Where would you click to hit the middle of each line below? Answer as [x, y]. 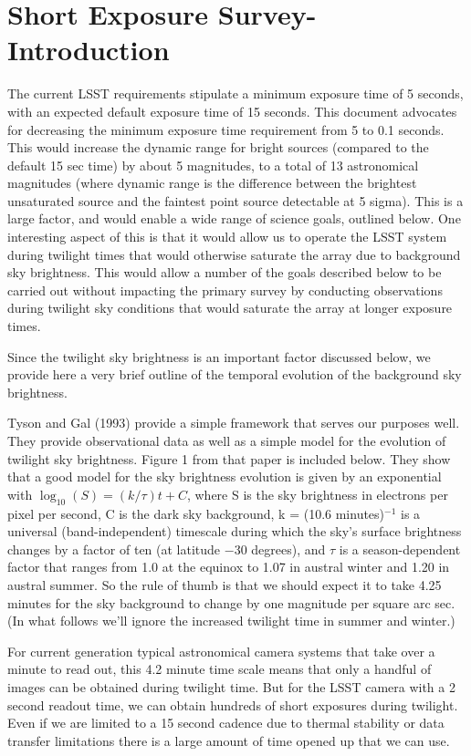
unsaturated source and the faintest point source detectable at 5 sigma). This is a [235, 200]
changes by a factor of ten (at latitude [114, 549]
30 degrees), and [280, 549]
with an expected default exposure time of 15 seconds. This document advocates [232, 111]
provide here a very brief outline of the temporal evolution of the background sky [235, 374]
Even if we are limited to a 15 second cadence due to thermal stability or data [226, 723]
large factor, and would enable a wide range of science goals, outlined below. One [234, 218]
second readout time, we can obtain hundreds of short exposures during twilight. [233, 704]
